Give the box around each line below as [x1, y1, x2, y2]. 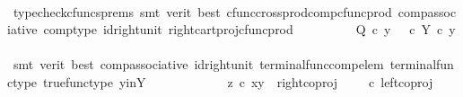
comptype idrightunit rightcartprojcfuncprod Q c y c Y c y [43, 20, 456, 39]
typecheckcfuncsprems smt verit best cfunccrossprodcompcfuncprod [13, 2, 392, 21]
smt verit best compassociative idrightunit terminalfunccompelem [13, 55, 384, 74]
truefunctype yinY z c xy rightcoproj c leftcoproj [43, 72, 433, 91]
